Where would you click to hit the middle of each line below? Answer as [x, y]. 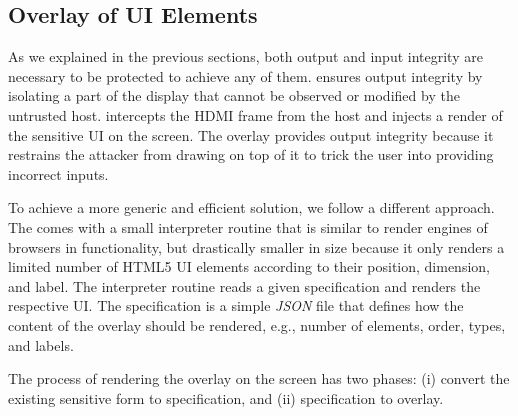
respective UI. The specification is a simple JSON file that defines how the [236, 305]
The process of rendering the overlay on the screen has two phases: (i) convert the [259, 378]
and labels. [41, 344]
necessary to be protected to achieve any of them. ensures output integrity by [245, 75]
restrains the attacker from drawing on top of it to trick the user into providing [251, 154]
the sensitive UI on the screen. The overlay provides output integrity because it [251, 134]
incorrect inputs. [58, 173]
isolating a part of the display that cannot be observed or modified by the [234, 95]
